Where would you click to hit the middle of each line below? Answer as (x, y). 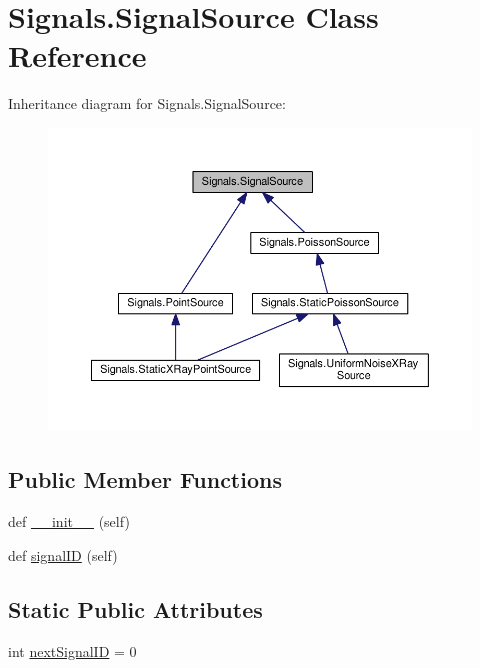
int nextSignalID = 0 (72, 650)
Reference (77, 55)
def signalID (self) (63, 554)
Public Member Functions (145, 479)
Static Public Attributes (135, 608)
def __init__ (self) (69, 521)
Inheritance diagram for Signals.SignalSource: (147, 103)
